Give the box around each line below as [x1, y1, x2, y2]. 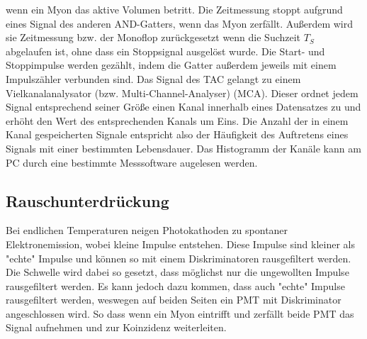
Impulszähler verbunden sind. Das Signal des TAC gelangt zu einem [6, 71, 301, 86]
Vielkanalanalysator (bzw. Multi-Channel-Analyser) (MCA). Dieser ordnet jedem [6, 85, 358, 100]
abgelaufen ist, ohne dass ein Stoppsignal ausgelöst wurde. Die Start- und [6, 43, 325, 58]
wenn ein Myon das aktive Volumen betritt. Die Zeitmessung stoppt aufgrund [6, 2, 343, 16]
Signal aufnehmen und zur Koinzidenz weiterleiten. [6, 320, 227, 335]
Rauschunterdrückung [6, 189, 169, 211]
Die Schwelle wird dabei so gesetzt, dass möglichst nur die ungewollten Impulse [6, 265, 349, 279]
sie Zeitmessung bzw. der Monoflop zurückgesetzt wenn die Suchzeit [6, 30, 301, 45]
